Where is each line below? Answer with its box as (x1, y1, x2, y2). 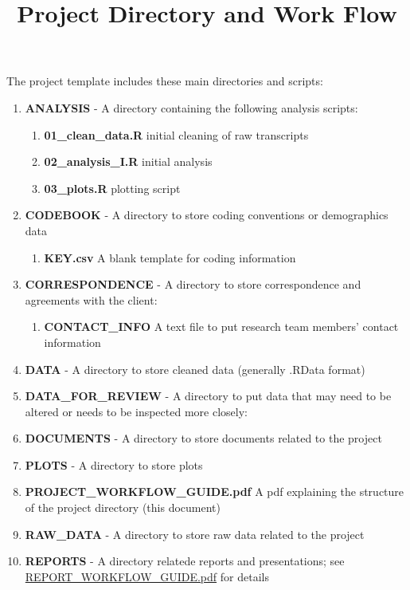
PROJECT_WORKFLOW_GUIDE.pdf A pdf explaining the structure (25, 483, 404, 500)
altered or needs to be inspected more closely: (25, 403, 248, 419)
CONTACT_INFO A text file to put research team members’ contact (44, 318, 399, 335)
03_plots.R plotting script (44, 179, 181, 196)
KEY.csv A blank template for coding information (44, 249, 296, 265)
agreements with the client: (25, 291, 158, 308)
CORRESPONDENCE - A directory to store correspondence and (25, 276, 361, 293)
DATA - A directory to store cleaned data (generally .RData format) (25, 360, 365, 377)
